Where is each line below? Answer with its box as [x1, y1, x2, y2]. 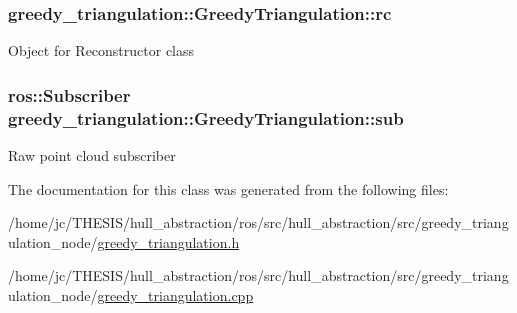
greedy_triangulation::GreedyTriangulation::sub [8, 105, 404, 130]
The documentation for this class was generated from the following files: [8, 178, 449, 199]
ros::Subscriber [8, 82, 131, 107]
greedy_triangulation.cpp [97, 284, 254, 305]
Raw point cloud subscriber [8, 144, 176, 165]
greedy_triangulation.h [97, 231, 240, 252]
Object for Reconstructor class [8, 40, 195, 61]
